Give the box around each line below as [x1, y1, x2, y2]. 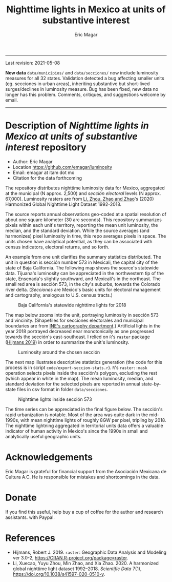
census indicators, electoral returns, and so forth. [5, 244, 110, 250]
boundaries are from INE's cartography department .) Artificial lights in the [5, 322, 161, 329]
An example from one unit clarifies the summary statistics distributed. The [5, 254, 161, 260]
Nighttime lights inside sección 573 [18, 396, 92, 402]
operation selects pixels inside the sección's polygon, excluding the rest [5, 370, 158, 376]
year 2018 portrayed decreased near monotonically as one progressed [5, 328, 155, 334]
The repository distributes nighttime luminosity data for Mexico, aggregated [5, 185, 165, 191]
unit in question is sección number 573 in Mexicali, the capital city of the [5, 259, 158, 265]
